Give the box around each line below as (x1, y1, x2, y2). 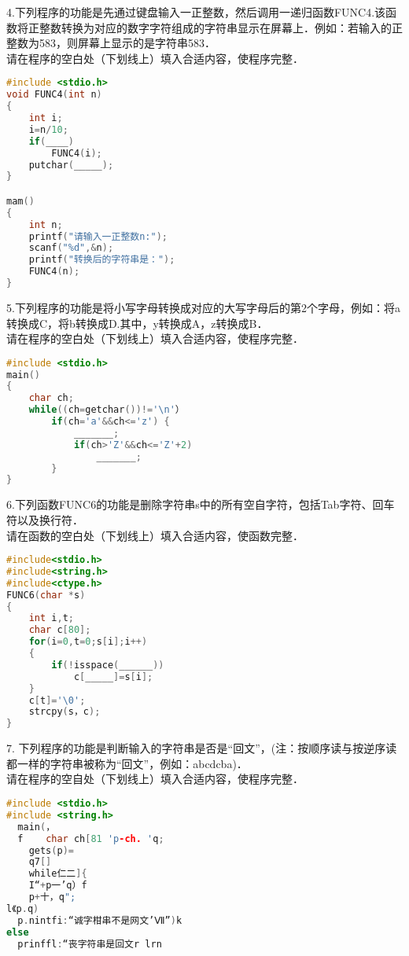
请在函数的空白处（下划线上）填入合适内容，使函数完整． (6, 527, 304, 543)
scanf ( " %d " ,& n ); (28, 242, 114, 254)
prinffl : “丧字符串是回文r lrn (17, 938, 162, 950)
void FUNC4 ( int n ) (6, 89, 102, 101)
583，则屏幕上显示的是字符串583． (39, 35, 216, 51)
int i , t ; (28, 612, 74, 624)
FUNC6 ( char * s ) (6, 589, 86, 601)
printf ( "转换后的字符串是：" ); (28, 254, 175, 266)
